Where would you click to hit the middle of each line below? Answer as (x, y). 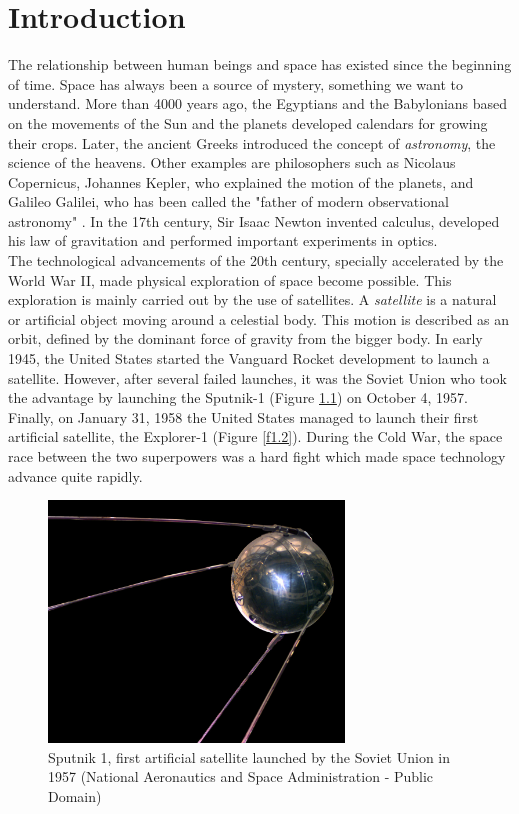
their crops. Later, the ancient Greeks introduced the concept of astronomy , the (252, 142)
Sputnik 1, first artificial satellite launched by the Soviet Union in (249, 756)
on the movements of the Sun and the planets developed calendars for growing (248, 122)
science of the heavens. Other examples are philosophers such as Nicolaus (232, 162)
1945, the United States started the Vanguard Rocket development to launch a (249, 358)
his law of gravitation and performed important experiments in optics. (223, 240)
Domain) (75, 795)
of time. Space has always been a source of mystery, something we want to (235, 83)
